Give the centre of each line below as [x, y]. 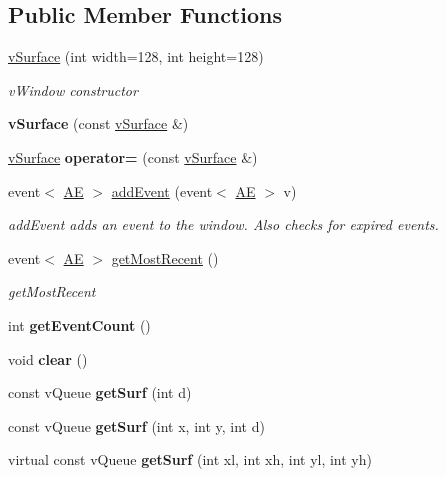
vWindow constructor [73, 89]
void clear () [48, 358]
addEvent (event [162, 190]
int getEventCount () [79, 324]
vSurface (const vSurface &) [98, 123]
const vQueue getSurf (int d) [100, 392]
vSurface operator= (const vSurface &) [133, 156]
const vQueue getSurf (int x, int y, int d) [136, 425]
